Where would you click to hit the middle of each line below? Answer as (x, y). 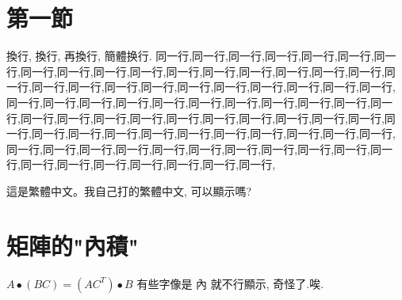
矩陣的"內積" (73, 245)
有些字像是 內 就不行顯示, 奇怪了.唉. (230, 283)
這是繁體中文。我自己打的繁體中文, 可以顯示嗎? (129, 190)
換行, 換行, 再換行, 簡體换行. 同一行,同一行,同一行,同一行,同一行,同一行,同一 (201, 56)
